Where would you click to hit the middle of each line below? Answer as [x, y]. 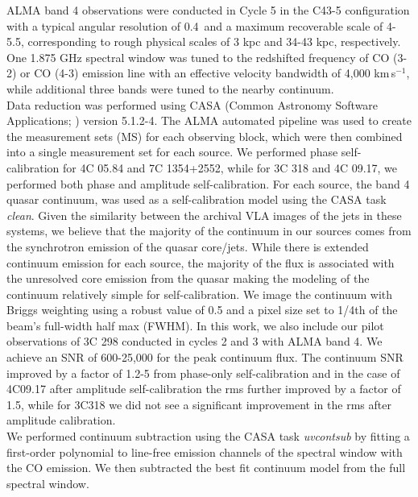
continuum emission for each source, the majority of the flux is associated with [201, 262]
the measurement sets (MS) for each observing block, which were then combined [205, 136]
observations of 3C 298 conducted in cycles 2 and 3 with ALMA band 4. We [195, 341]
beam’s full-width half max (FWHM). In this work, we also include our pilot [195, 325]
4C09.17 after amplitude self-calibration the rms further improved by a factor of [204, 389]
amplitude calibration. [61, 420]
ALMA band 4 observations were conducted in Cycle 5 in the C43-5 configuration [208, 10]
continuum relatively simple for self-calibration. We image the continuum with [200, 294]
